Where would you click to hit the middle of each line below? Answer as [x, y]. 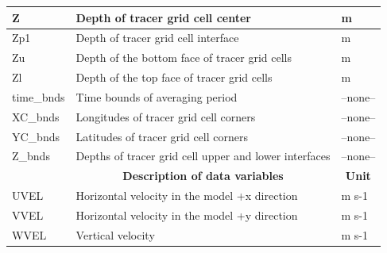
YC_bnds [36, 136]
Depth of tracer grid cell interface [157, 38]
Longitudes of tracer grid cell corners [166, 116]
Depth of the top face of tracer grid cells [174, 77]
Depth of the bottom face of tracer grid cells [184, 57]
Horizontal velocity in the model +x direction [187, 195]
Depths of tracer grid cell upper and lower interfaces [203, 156]
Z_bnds [31, 156]
